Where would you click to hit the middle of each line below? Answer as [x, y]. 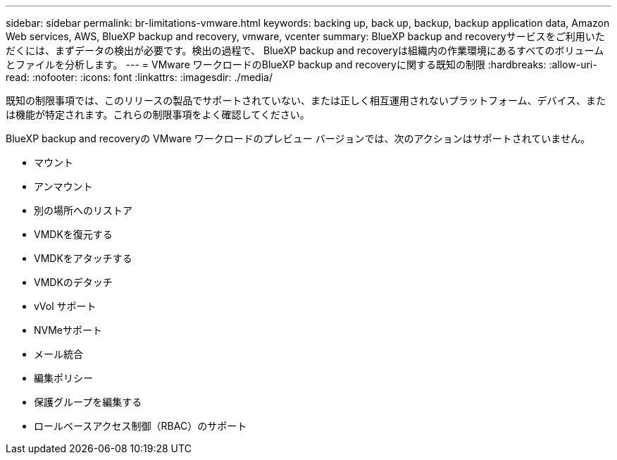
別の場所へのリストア [83, 210]
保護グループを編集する [88, 402]
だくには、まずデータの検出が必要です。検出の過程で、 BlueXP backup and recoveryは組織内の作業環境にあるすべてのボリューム [305, 50]
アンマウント [63, 186]
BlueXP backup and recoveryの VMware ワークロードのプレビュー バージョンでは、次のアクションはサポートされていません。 [298, 138]
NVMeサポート [68, 330]
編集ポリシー [63, 378]
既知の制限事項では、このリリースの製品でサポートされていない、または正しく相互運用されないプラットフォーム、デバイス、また [306, 100]
